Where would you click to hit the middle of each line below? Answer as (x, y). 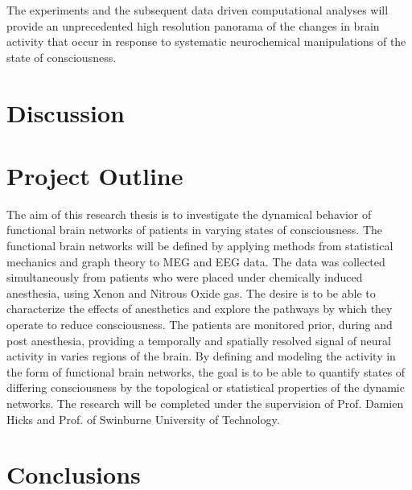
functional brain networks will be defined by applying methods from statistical (200, 246)
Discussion (66, 112)
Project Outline (95, 175)
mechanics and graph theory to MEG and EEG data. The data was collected (196, 261)
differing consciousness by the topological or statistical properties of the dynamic (206, 387)
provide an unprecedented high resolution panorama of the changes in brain (193, 25)
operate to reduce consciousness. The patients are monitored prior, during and (200, 325)
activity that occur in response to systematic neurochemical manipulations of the (206, 41)
